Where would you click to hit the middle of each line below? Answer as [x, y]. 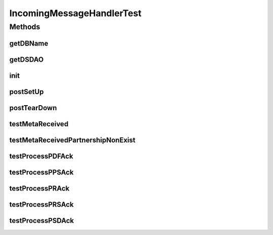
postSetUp [27, 92]
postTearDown [33, 108]
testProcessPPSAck [41, 172]
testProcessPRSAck [41, 204]
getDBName [29, 43]
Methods [25, 27]
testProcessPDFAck [41, 156]
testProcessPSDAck [42, 221]
